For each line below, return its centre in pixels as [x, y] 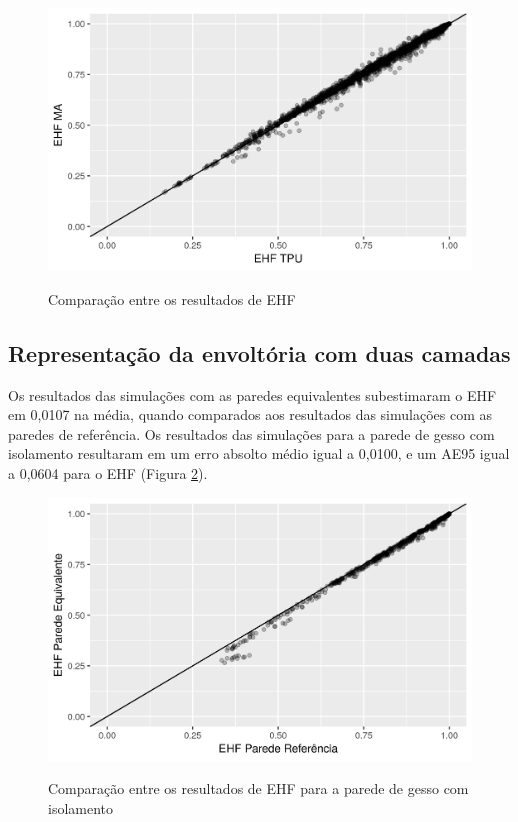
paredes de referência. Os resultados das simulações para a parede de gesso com [251, 433]
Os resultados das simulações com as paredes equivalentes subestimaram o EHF [252, 394]
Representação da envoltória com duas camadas [259, 352]
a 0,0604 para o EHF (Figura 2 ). [108, 472]
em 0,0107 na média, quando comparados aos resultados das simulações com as [250, 414]
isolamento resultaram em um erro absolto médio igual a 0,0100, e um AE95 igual [259, 453]
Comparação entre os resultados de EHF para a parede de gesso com [258, 788]
